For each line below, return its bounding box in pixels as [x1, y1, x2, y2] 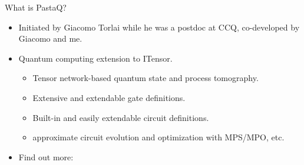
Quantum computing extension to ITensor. [18, 52, 173, 64]
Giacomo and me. [18, 32, 82, 45]
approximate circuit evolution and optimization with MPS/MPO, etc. [32, 131, 285, 143]
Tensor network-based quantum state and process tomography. [32, 72, 259, 84]
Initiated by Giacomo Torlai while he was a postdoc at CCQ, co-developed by [18, 21, 300, 33]
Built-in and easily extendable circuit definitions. [32, 111, 209, 123]
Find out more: [18, 150, 74, 163]
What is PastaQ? [5, 1, 67, 13]
